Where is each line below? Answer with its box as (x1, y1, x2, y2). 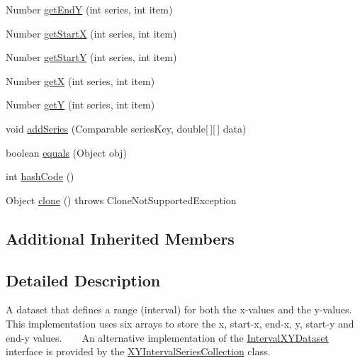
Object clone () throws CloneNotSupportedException (6, 192, 237, 207)
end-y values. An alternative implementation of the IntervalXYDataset (6, 330, 329, 345)
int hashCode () (6, 169, 74, 184)
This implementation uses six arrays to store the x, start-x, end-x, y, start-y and (6, 315, 354, 330)
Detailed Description (6, 269, 161, 291)
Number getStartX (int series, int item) (6, 26, 177, 40)
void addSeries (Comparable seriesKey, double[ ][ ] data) (6, 121, 247, 135)
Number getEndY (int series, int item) (6, 2, 173, 16)
